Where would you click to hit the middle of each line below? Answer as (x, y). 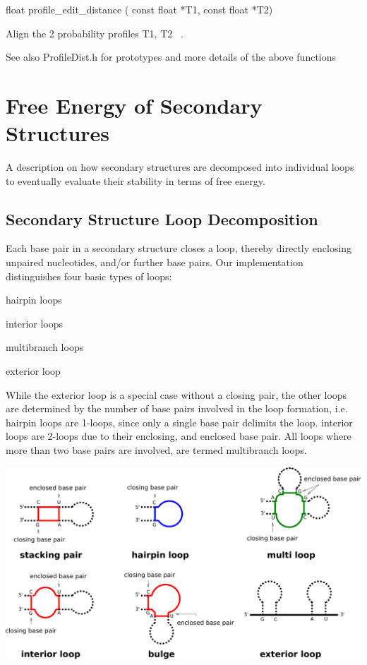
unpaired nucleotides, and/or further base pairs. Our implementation (155, 262)
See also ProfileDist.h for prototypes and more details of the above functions (171, 57)
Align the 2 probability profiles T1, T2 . (95, 33)
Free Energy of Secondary (134, 105)
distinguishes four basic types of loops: (89, 276)
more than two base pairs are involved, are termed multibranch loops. (156, 450)
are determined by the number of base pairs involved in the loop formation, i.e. (177, 408)
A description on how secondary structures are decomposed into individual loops (180, 167)
